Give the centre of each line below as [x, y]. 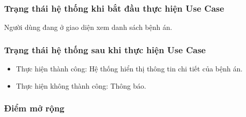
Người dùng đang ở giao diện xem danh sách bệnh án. [88, 27]
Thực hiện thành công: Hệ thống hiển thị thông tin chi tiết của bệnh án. [129, 69]
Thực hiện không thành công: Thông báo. [81, 85]
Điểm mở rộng [34, 108]
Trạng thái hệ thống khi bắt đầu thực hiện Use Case [114, 8]
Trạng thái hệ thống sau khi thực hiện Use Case [105, 49]
